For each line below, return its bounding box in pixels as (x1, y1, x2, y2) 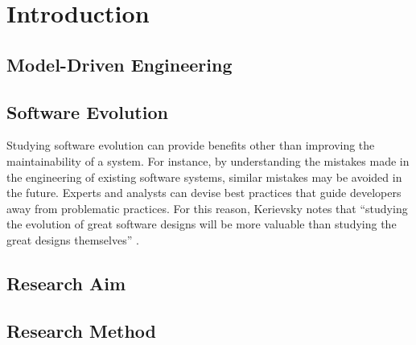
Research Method (6, 318, 156, 343)
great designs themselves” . (6, 231, 139, 248)
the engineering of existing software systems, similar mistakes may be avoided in (6, 168, 402, 185)
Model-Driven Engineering (6, 51, 233, 76)
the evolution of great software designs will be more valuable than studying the (6, 216, 397, 232)
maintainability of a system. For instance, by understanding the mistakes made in (6, 152, 410, 169)
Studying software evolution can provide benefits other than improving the (6, 137, 375, 154)
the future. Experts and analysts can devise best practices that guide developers (6, 184, 402, 201)
